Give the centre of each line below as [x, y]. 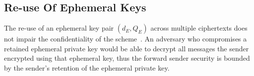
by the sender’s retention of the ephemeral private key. [87, 67]
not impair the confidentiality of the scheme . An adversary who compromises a [126, 39]
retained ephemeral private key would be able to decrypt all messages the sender [127, 48]
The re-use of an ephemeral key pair [59, 28]
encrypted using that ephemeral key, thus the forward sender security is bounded [127, 58]
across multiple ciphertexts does [199, 28]
